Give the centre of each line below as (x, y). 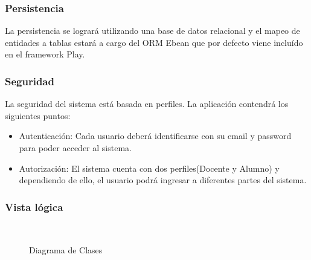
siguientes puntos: (38, 115)
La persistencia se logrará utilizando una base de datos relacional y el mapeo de (152, 31)
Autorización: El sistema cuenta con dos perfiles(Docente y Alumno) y (149, 168)
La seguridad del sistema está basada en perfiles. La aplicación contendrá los (147, 104)
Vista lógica (34, 206)
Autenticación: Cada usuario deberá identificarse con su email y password (155, 136)
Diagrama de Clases (66, 249)
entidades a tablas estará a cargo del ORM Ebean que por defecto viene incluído (154, 42)
